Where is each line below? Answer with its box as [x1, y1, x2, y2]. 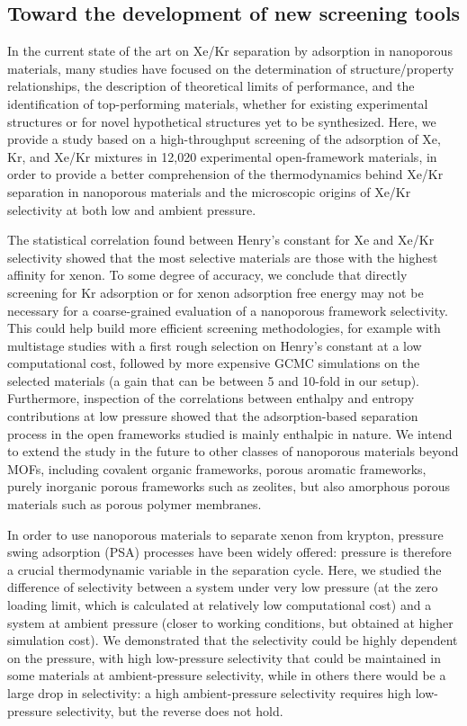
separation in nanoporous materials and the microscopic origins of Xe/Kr [7, 182, 411, 201]
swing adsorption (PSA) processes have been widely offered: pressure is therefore [7, 542, 452, 561]
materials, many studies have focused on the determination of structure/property [7, 58, 454, 77]
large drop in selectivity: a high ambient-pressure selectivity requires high [7, 683, 412, 702]
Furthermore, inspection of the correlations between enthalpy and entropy [7, 389, 415, 408]
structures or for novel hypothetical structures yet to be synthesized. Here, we [7, 112, 436, 130]
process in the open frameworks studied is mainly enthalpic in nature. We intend [7, 424, 453, 443]
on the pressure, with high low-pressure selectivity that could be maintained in [7, 648, 441, 667]
